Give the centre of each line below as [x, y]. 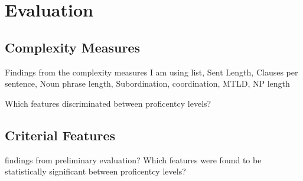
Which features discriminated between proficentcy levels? [108, 103]
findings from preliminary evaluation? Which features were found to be [133, 159]
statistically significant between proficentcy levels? [95, 171]
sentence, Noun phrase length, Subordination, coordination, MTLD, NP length [147, 83]
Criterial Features [60, 135]
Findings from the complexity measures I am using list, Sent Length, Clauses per [151, 72]
